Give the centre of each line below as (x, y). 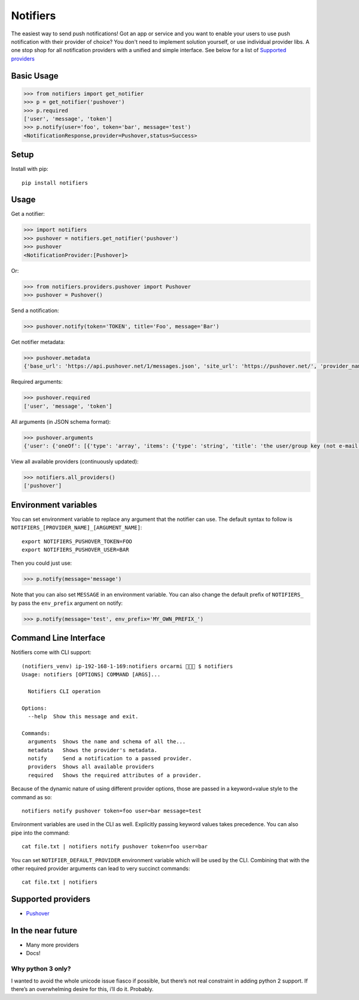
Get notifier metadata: (38, 342)
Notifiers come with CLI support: (51, 652)
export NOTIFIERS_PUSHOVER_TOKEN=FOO (77, 541)
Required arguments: (37, 382)
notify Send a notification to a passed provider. (110, 758)
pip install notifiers (55, 183)
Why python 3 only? (41, 969)
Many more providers (52, 945)
